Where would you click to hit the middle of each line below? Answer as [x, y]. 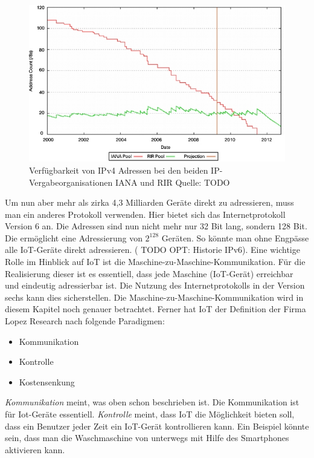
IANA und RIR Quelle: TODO [172, 182]
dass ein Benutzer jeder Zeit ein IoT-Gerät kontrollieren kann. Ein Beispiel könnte [157, 426]
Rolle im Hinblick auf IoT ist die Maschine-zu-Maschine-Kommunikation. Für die [155, 262]
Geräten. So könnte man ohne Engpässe [235, 237]
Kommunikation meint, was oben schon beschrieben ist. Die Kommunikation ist [152, 402]
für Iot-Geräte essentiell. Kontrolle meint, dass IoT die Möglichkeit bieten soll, [150, 414]
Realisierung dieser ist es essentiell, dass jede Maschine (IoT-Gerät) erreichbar [149, 273]
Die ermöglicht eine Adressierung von [74, 237]
